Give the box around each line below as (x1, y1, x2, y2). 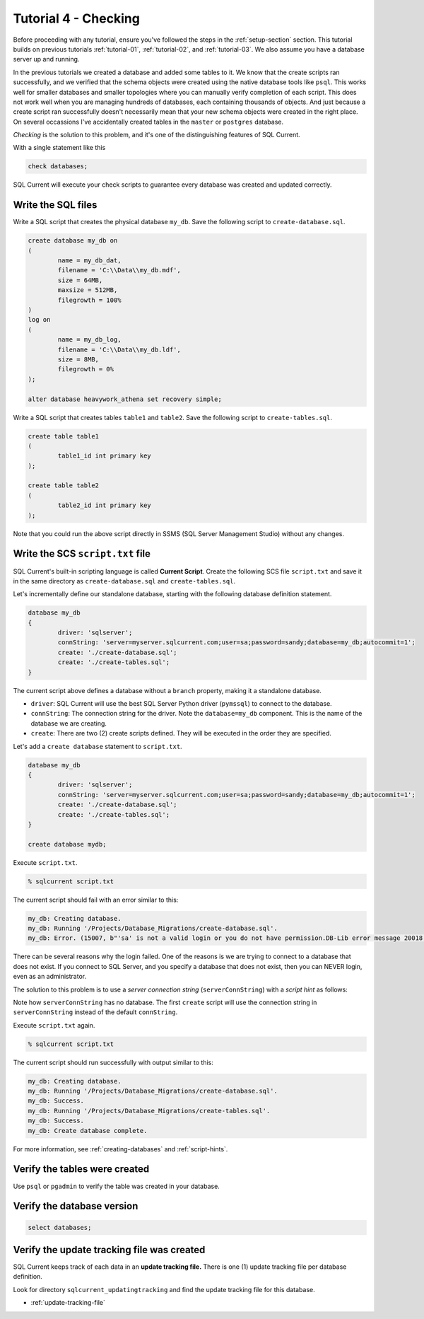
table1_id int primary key (57, 452, 151, 460)
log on (28, 315, 51, 324)
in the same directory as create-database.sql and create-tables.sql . (13, 576, 236, 585)
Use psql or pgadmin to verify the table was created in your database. (13, 1182, 220, 1190)
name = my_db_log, (57, 336, 122, 344)
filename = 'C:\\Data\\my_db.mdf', (57, 266, 182, 274)
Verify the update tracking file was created (13, 1243, 206, 1255)
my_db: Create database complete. (28, 1127, 148, 1134)
